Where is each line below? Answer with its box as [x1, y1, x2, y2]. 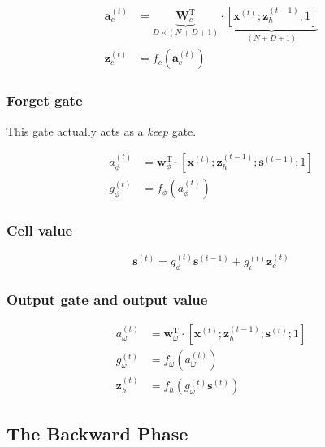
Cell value [6, 220, 73, 241]
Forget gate [6, 90, 83, 111]
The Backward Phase [6, 420, 188, 445]
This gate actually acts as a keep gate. [6, 122, 197, 139]
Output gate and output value [6, 289, 208, 310]
